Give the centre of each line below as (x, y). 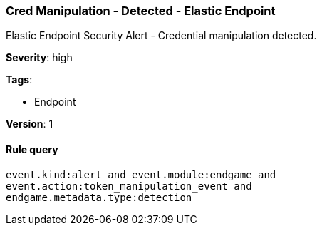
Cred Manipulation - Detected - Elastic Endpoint (141, 11)
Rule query (32, 149)
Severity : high (39, 58)
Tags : (19, 80)
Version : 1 (30, 124)
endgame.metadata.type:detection (99, 197)
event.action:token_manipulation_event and (129, 186)
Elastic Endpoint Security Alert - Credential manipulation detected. (161, 36)
